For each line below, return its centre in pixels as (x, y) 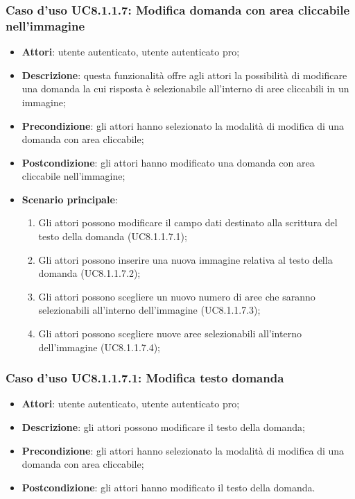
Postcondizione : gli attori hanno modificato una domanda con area (168, 162)
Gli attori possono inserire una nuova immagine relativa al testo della (185, 259)
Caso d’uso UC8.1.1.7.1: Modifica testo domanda (145, 378)
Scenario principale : (70, 199)
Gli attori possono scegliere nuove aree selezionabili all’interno (170, 333)
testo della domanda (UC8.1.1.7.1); (113, 236)
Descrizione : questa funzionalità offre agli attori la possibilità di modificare (184, 75)
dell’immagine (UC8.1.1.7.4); (99, 347)
